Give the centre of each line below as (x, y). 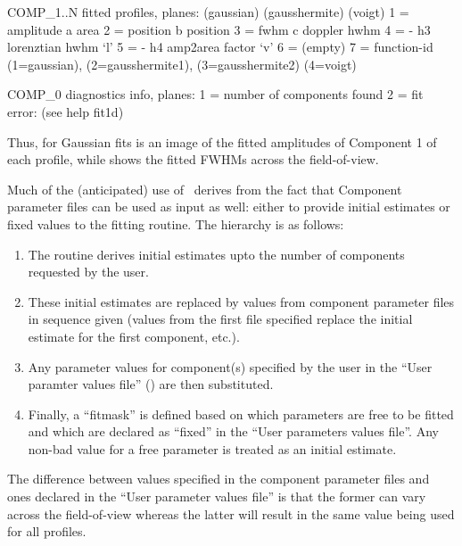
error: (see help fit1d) (66, 111)
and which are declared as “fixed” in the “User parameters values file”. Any (233, 431)
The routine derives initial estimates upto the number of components (216, 254)
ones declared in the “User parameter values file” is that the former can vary (217, 496)
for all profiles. (47, 531)
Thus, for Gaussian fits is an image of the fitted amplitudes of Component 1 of (222, 141)
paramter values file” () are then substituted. (151, 384)
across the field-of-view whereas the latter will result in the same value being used (231, 513)
